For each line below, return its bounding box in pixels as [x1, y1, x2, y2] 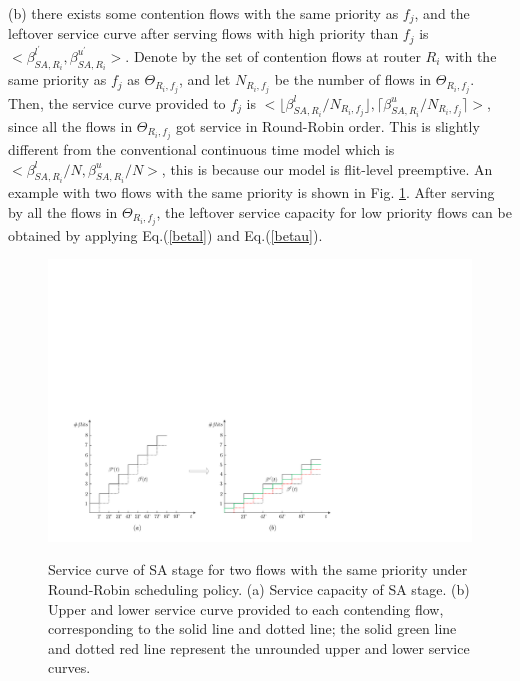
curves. [48, 657, 91, 678]
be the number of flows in [274, 69, 432, 90]
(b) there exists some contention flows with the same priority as [8, 3, 399, 23]
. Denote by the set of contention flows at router [125, 45, 421, 66]
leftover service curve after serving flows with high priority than [8, 23, 399, 44]
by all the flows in [8, 201, 118, 222]
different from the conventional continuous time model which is [8, 139, 395, 160]
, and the [414, 3, 470, 23]
